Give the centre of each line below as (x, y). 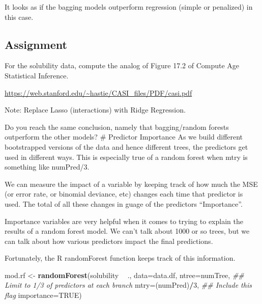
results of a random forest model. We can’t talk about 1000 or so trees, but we (127, 231)
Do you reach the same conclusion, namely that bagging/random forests (117, 127)
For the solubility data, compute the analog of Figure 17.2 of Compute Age (122, 65)
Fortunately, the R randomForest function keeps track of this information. (120, 258)
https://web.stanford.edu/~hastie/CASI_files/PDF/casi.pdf (98, 92)
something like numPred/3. (47, 167)
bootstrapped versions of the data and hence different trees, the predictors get (126, 146)
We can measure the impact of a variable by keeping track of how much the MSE (131, 184)
